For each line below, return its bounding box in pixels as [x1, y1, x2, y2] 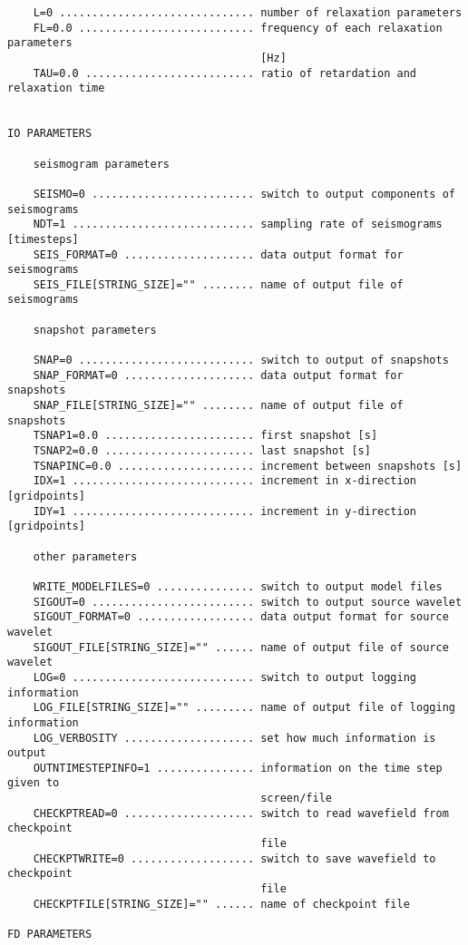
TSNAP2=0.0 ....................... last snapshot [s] [33, 444, 371, 458]
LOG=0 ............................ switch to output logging [33, 670, 417, 684]
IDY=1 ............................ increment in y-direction [33, 504, 417, 518]
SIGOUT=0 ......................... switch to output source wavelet [33, 595, 463, 609]
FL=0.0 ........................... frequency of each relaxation [33, 21, 443, 34]
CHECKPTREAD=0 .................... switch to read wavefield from [33, 806, 449, 820]
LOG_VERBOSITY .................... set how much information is [33, 731, 436, 745]
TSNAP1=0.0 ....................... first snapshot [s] [33, 429, 378, 443]
